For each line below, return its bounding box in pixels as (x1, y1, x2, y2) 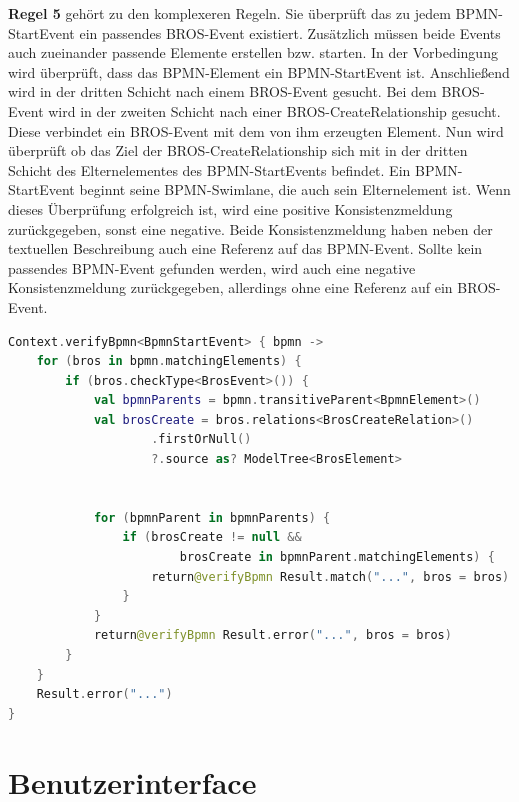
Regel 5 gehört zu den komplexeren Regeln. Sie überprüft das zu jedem (8, 3, 451, 23)
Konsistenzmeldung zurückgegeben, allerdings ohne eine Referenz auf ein (8, 277, 453, 298)
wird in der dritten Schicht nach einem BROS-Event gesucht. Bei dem (8, 81, 437, 102)
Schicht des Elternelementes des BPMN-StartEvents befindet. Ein (8, 159, 411, 180)
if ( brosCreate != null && (122, 530, 302, 545)
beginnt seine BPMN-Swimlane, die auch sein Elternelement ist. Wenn (79, 179, 511, 200)
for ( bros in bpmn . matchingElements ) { (36, 354, 302, 369)
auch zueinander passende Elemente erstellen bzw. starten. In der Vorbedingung (8, 42, 498, 63)
